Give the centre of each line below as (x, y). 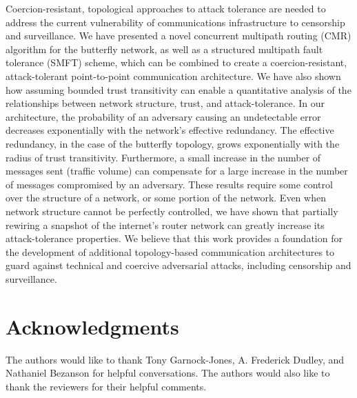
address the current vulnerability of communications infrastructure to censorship (175, 22)
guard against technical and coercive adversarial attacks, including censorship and (178, 265)
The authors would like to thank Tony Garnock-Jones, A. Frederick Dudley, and (175, 359)
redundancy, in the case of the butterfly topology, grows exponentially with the (173, 143)
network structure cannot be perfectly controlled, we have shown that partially (172, 211)
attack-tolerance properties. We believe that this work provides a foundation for (174, 238)
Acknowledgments (92, 326)
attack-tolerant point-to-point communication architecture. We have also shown (173, 76)
